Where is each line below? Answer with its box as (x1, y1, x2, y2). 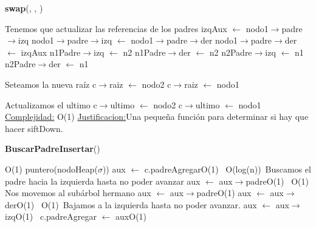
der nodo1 (200, 34, 238, 47)
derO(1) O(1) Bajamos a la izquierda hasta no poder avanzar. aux (5, 198, 257, 211)
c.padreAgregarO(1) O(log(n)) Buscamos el (144, 162, 311, 175)
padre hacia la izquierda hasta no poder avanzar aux (5, 174, 201, 187)
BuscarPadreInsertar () (5, 142, 100, 155)
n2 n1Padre (123, 45, 166, 58)
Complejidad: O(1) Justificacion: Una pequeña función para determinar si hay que (5, 110, 309, 123)
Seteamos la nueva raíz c (5, 77, 97, 90)
